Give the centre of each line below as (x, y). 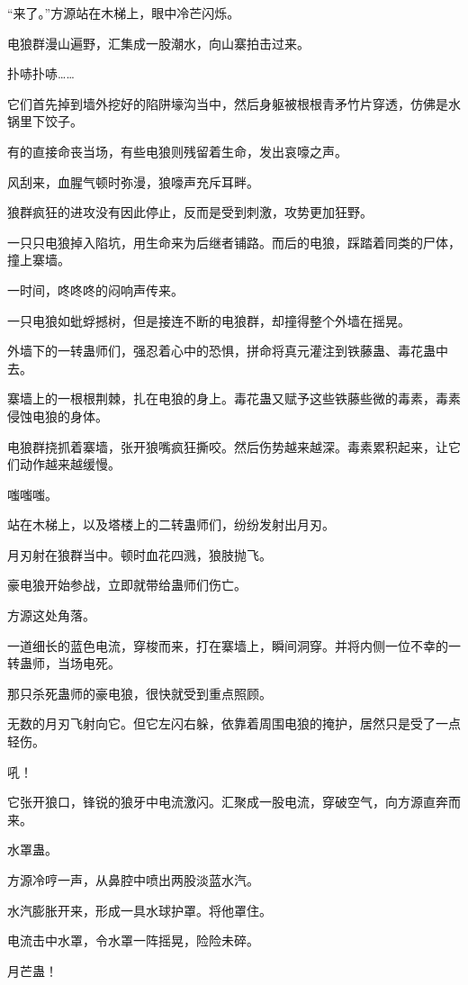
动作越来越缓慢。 (70, 464)
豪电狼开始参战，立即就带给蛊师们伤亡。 (127, 585)
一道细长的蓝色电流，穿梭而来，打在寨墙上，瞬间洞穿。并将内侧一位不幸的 (228, 645)
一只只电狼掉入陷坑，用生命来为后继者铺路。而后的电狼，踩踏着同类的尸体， (234, 242)
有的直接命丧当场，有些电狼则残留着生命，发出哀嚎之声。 (177, 151)
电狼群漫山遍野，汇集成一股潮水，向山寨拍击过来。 (158, 43)
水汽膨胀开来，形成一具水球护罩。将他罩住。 (139, 910)
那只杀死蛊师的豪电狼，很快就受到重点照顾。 (139, 693)
